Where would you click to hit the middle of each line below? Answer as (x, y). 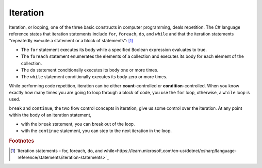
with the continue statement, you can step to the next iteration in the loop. (96, 131)
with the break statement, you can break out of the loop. (78, 124)
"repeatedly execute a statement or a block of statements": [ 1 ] (71, 41)
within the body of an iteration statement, (50, 115)
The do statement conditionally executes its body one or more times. (90, 70)
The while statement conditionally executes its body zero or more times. (94, 77)
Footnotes (22, 141)
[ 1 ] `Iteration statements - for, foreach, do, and (57, 151)
